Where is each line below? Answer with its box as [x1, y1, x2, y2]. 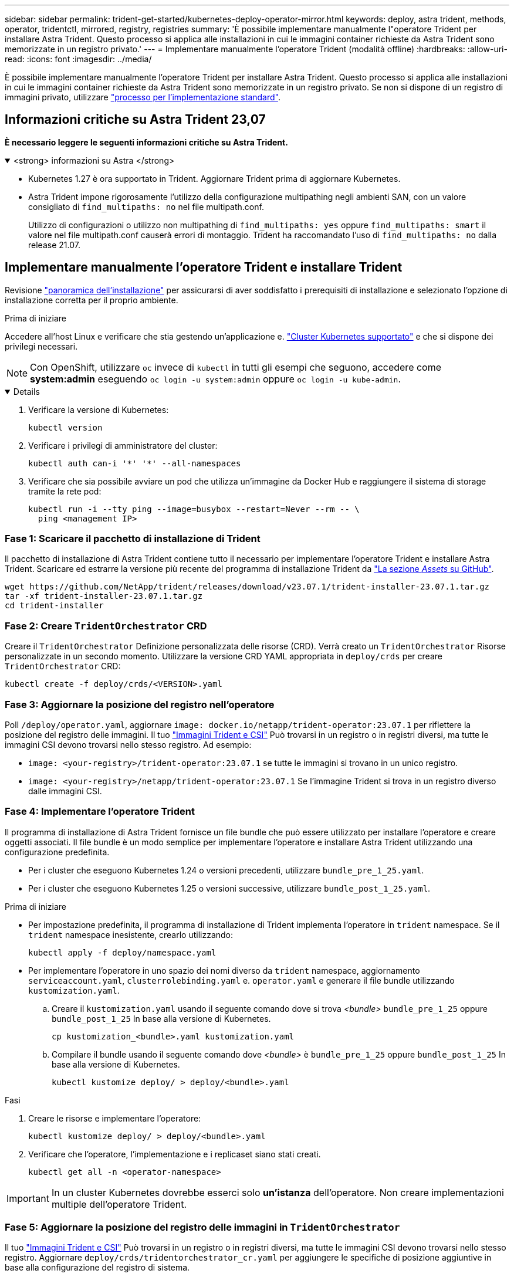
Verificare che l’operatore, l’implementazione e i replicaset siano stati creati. [28, 1149, 321, 1159]
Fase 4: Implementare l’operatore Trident [5, 805, 195, 818]
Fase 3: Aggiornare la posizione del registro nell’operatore [5, 698, 275, 710]
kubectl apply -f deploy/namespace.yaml [28, 947, 217, 957]
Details [13, 386, 40, 397]
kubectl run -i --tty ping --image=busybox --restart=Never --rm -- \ [28, 504, 360, 514]
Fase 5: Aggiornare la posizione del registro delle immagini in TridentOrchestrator [5, 1221, 400, 1234]
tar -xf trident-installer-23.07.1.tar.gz [5, 591, 203, 601]
